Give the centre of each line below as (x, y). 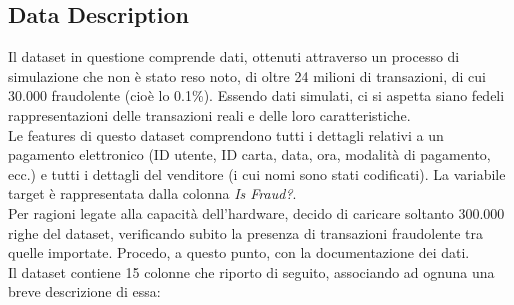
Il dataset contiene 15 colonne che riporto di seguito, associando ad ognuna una (251, 271)
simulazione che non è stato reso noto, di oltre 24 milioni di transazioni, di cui (247, 75)
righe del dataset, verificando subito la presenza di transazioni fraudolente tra (246, 232)
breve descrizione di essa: (84, 291)
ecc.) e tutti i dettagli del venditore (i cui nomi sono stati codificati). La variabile (257, 173)
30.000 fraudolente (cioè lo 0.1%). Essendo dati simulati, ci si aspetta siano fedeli (256, 95)
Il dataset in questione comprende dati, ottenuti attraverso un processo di (234, 56)
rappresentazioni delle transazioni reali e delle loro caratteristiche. (209, 114)
